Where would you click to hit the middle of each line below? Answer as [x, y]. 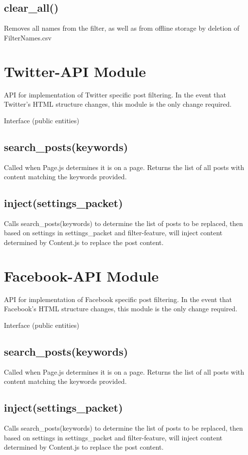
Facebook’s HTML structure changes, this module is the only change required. [121, 309]
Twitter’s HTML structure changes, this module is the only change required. [118, 104]
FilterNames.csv [28, 37]
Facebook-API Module [81, 275]
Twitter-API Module [75, 71]
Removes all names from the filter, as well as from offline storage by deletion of [122, 28]
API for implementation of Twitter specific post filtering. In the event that [115, 94]
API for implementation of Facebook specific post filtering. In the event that [118, 299]
